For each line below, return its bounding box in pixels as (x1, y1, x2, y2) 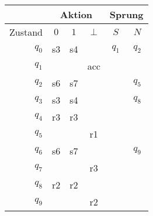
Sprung (109, 8, 144, 21)
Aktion (60, 8, 93, 21)
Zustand (9, 25, 43, 39)
